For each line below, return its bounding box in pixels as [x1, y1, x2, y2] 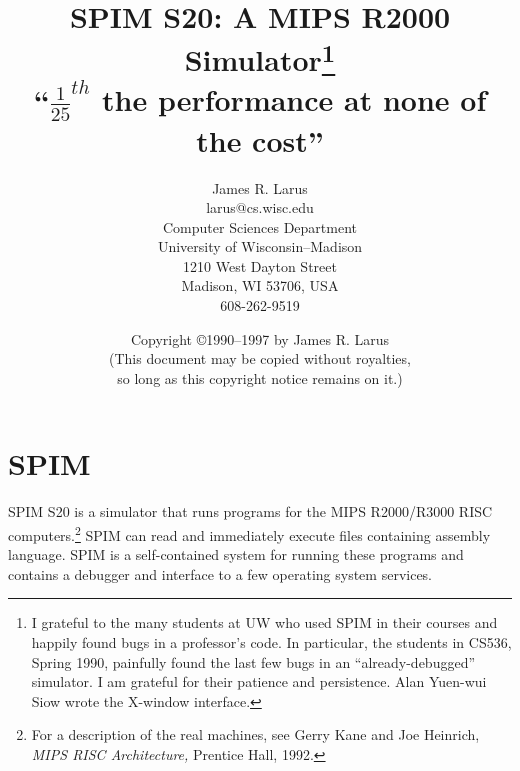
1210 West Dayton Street [183, 255, 337, 276]
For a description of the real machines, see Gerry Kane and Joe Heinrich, [31, 724, 480, 745]
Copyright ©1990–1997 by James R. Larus [130, 328, 390, 349]
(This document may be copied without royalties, [109, 348, 411, 369]
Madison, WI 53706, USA [181, 275, 339, 296]
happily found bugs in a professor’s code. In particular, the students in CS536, [31, 632, 512, 653]
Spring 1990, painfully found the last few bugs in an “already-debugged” [31, 651, 476, 672]
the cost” [196, 119, 324, 160]
